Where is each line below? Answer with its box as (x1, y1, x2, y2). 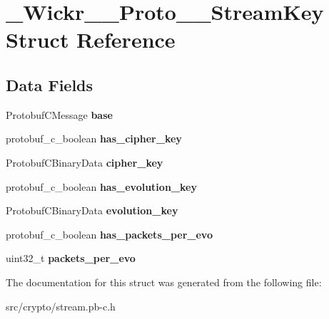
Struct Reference (6, 25, 176, 54)
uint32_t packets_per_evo (6, 251, 136, 266)
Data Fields (6, 73, 93, 95)
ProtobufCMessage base (6, 107, 113, 122)
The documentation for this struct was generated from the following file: (6, 274, 322, 289)
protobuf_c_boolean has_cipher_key (6, 131, 182, 146)
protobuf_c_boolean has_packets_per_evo (6, 226, 213, 241)
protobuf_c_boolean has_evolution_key (6, 179, 197, 194)
